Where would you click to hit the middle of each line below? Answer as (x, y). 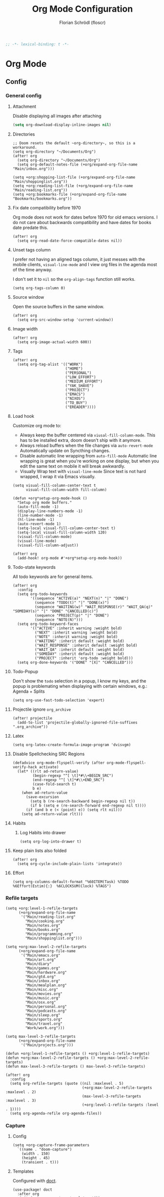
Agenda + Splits (29, 691)
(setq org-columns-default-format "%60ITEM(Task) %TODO (71, 882)
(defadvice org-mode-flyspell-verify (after (59, 763)
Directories (24, 134)
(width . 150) (36, 1154)
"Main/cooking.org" (45, 921)
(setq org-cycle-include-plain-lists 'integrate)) (70, 864)
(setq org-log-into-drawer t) (51, 841)
